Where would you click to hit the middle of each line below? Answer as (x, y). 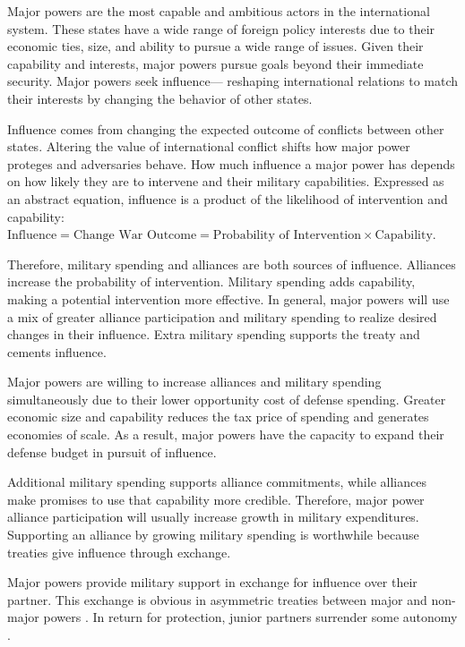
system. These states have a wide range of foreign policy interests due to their (221, 28)
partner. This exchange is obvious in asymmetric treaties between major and (217, 599)
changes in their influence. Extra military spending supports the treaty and (214, 334)
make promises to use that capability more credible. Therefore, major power (216, 499)
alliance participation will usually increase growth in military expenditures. (213, 517)
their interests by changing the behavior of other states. (160, 98)
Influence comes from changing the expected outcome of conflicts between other (226, 128)
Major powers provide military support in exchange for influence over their (212, 582)
